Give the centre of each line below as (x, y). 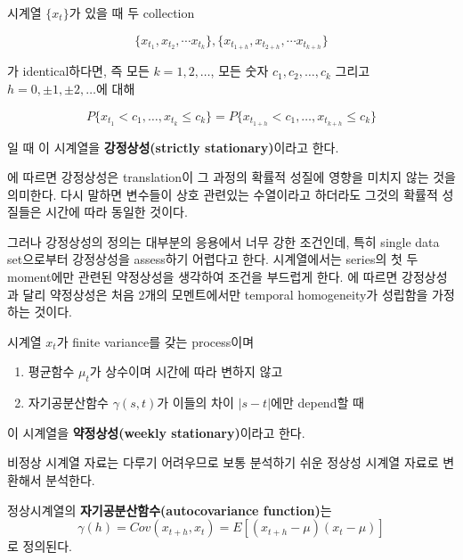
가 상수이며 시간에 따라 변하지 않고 (186, 371)
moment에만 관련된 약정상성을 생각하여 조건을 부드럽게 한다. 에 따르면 (203, 277)
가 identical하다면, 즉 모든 (78, 71)
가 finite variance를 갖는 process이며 (155, 341)
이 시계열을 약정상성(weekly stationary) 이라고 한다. (156, 432)
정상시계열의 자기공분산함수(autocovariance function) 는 (170, 510)
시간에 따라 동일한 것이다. (117, 212)
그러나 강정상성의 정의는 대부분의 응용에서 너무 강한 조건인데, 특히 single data (223, 241)
